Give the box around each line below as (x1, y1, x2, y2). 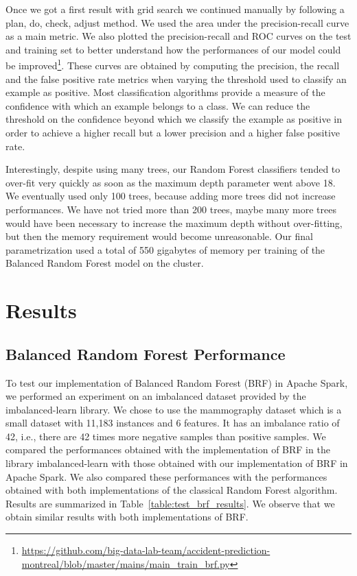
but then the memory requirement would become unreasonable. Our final (5, 229, 313, 243)
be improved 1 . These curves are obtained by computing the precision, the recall (5, 56, 340, 73)
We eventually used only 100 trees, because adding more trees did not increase (5, 189, 336, 203)
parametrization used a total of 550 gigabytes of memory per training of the (5, 242, 325, 256)
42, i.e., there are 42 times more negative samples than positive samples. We (5, 429, 326, 443)
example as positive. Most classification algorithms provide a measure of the (5, 85, 325, 99)
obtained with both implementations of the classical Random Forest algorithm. (5, 483, 338, 497)
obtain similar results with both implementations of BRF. (5, 509, 249, 524)
